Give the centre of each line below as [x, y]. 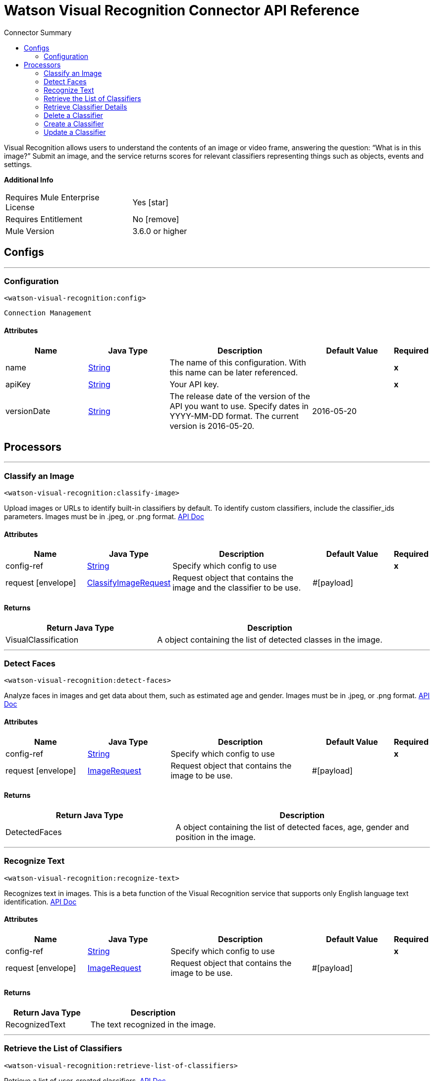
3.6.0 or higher [160, 231]
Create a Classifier [74, 123]
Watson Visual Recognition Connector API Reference [182, 10]
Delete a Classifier [73, 115]
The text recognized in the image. [153, 1024]
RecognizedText [36, 1024]
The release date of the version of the [240, 396]
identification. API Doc [40, 901]
